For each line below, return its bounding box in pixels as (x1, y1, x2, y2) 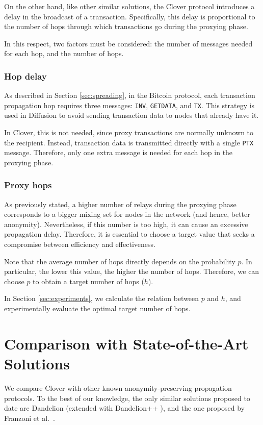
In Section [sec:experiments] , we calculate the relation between (4, 293, 199, 304)
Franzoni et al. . (4, 412, 55, 423)
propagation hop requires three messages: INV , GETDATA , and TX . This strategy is (4, 99, 255, 110)
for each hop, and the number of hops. (4, 48, 124, 59)
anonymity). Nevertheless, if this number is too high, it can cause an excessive (4, 218, 248, 229)
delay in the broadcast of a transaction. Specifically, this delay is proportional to (4, 11, 255, 21)
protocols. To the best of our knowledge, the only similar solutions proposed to (4, 392, 250, 403)
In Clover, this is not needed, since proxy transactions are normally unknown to (4, 127, 254, 138)
